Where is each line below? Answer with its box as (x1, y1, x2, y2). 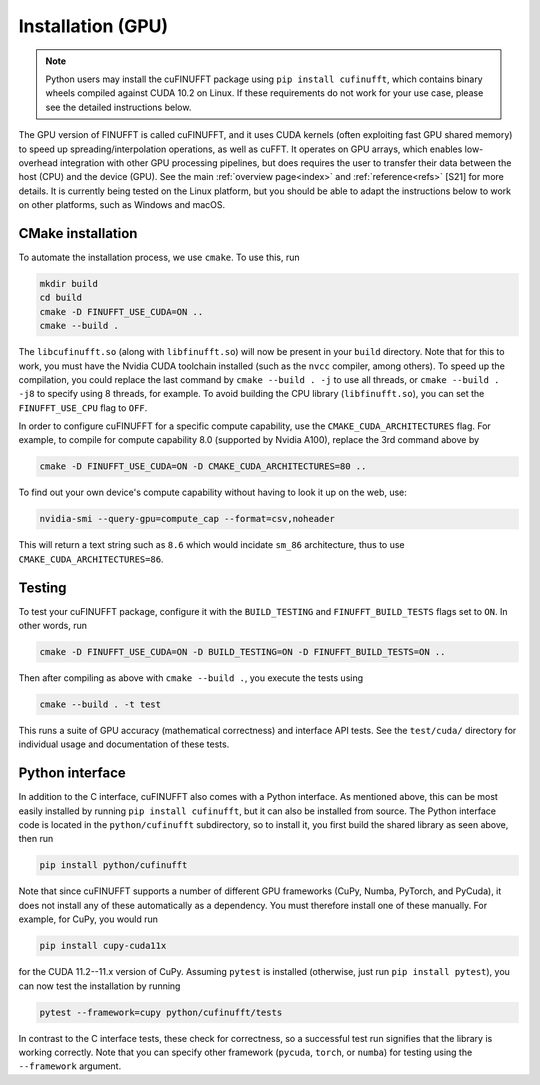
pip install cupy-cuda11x (39, 940, 167, 952)
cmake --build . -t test (39, 699, 162, 710)
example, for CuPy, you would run (18, 913, 159, 925)
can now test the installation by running (18, 980, 181, 992)
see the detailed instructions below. (45, 101, 192, 113)
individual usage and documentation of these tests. (18, 738, 230, 750)
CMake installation (18, 225, 138, 242)
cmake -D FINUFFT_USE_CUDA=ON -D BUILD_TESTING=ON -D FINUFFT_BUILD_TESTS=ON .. (39, 646, 446, 658)
